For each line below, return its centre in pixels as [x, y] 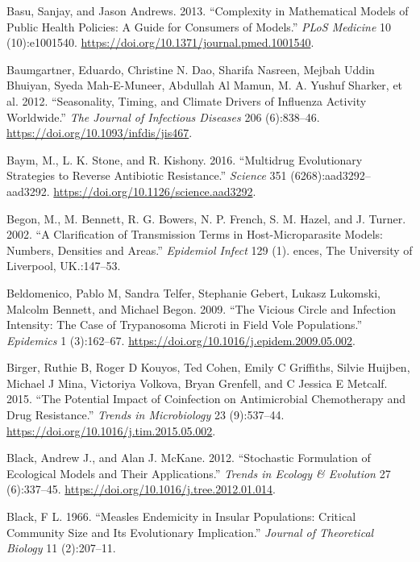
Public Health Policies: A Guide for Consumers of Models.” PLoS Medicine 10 [199, 26]
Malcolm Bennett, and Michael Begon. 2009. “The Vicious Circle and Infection [202, 308]
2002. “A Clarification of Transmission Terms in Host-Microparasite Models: [195, 234]
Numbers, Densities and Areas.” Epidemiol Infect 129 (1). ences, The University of [210, 250]
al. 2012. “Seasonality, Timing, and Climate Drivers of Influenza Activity [187, 100]
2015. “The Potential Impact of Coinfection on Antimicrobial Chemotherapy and [206, 399]
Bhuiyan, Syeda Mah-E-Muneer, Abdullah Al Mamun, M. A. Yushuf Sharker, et [205, 85]
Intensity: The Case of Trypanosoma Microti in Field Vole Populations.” [185, 325]
